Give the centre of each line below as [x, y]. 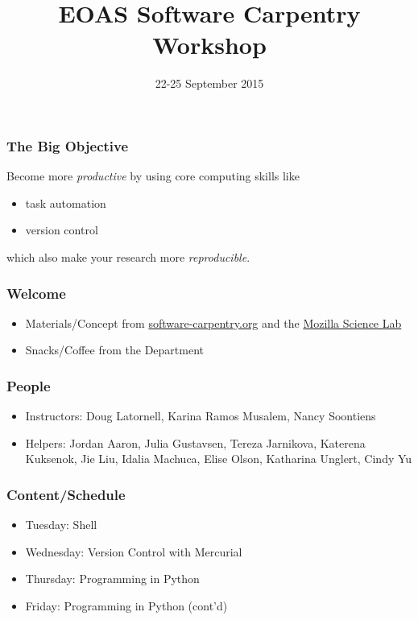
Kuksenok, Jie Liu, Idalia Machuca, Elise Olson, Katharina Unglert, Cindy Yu [219, 459]
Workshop [209, 45]
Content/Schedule [66, 494]
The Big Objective [68, 145]
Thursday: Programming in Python [112, 579]
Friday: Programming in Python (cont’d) [126, 605]
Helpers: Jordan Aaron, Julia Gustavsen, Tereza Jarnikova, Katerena [195, 442]
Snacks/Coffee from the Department [115, 350]
